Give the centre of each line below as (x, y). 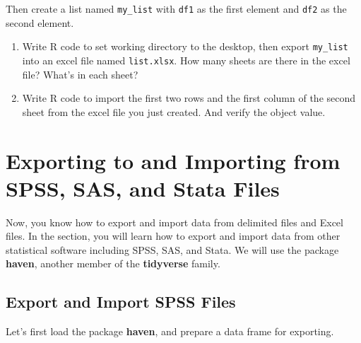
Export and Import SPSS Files (121, 302)
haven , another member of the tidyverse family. (113, 263)
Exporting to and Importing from (173, 160)
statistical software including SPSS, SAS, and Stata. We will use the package (172, 249)
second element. (40, 22)
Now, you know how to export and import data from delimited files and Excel (174, 222)
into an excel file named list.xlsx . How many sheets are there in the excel (186, 60)
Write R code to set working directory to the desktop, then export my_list (185, 46)
